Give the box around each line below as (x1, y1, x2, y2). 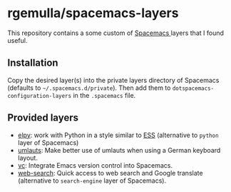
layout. (17, 153, 38, 162)
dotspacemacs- (172, 84, 215, 92)
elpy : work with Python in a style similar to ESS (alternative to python (17, 131, 219, 139)
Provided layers (7, 112, 78, 124)
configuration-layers (7, 92, 72, 99)
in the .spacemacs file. (73, 91, 136, 99)
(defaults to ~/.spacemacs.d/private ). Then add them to (7, 84, 171, 92)
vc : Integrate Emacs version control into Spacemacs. (17, 161, 173, 169)
